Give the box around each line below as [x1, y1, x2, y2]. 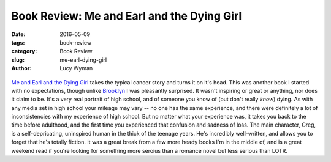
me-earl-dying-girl [59, 56, 107, 64]
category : [11, 48, 37, 55]
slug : [11, 56, 25, 64]
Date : [11, 31, 26, 38]
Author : [11, 65, 32, 72]
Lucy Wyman [59, 65, 93, 72]
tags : [11, 39, 25, 46]
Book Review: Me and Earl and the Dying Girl [11, 9, 242, 23]
